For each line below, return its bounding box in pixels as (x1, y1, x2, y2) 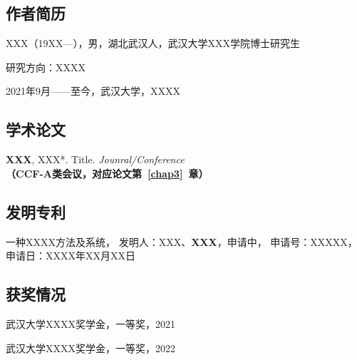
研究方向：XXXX (6, 59, 86, 74)
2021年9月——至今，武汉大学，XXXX (6, 83, 180, 98)
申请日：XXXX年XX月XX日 (6, 248, 135, 263)
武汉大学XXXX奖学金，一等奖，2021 (6, 316, 175, 331)
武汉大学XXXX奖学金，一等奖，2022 (6, 340, 175, 355)
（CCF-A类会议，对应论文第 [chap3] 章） (6, 165, 209, 180)
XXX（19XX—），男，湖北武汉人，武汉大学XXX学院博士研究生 (6, 36, 300, 51)
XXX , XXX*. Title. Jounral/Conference (6, 152, 185, 167)
